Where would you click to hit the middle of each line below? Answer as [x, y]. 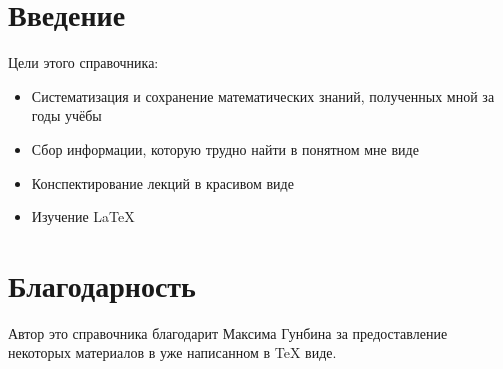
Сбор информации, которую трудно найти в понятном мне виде [225, 148]
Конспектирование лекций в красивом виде [162, 182]
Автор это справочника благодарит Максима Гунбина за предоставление [228, 332]
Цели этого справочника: [83, 62]
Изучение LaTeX [83, 216]
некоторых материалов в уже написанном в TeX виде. [172, 352]
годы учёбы [66, 115]
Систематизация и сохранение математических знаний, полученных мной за [263, 95]
